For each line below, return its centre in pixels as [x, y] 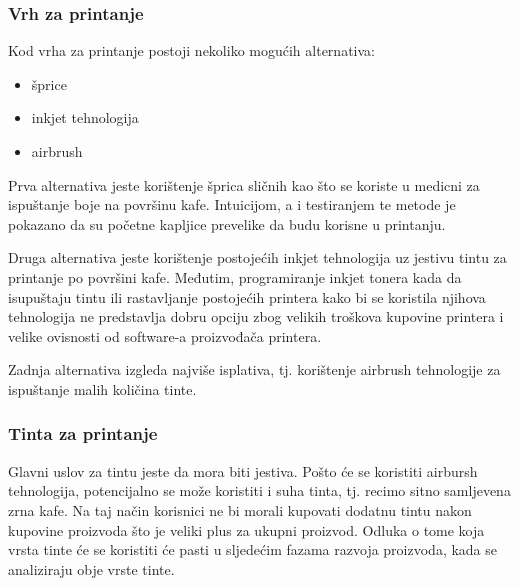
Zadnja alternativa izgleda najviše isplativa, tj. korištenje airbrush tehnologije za [254, 369]
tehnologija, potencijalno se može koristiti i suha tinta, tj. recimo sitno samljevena [259, 490]
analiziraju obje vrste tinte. [91, 568]
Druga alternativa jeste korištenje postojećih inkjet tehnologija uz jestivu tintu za [257, 257]
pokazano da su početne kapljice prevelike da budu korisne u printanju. [227, 223]
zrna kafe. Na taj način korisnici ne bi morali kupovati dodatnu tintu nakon [240, 509]
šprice [49, 83]
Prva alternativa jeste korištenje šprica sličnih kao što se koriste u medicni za [244, 184]
